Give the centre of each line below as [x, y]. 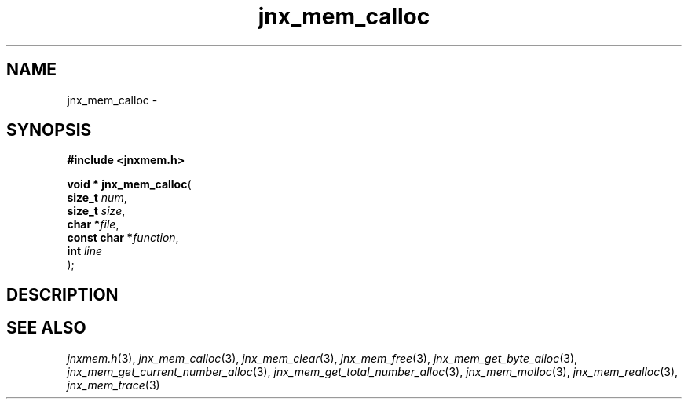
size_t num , [97, 198]
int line [85, 251]
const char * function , [123, 238]
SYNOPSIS [49, 130]
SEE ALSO [46, 328]
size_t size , [96, 211]
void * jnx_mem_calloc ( [129, 184]
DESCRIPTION [62, 294]
